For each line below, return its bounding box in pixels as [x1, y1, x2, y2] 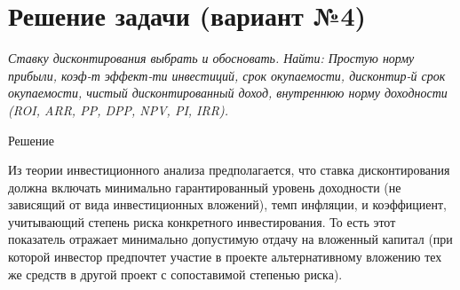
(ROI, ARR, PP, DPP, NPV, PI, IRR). [8, 100, 228, 119]
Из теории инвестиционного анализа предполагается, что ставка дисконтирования [8, 161, 450, 179]
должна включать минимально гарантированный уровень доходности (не [8, 177, 401, 196]
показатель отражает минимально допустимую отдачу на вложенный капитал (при [8, 230, 453, 248]
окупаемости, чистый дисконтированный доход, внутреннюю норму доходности [8, 83, 448, 102]
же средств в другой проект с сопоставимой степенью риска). [8, 264, 343, 283]
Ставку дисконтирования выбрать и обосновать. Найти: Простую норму [8, 49, 415, 67]
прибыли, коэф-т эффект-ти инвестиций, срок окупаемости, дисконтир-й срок [8, 66, 446, 84]
